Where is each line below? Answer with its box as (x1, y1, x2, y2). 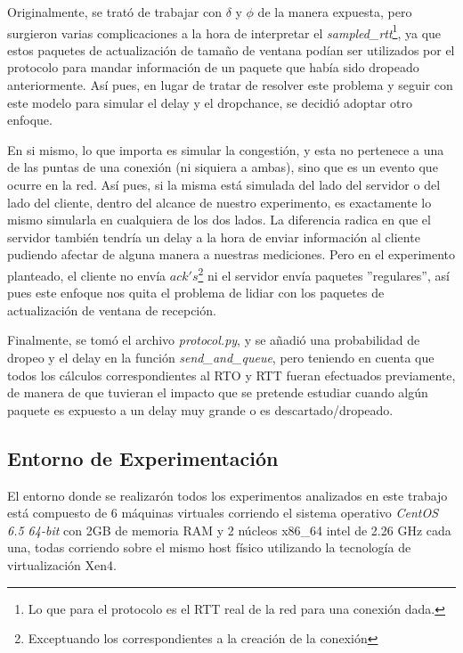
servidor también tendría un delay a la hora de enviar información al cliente (7, 227, 420, 246)
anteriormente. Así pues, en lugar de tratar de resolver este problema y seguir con (7, 76, 453, 94)
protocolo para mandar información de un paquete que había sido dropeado (7, 58, 419, 77)
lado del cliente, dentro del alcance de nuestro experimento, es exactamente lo (7, 192, 432, 211)
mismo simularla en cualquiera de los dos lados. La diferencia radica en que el (7, 210, 431, 229)
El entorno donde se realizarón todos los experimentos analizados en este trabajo (7, 486, 448, 504)
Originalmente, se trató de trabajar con (7, 3, 222, 20)
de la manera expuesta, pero (257, 3, 412, 20)
